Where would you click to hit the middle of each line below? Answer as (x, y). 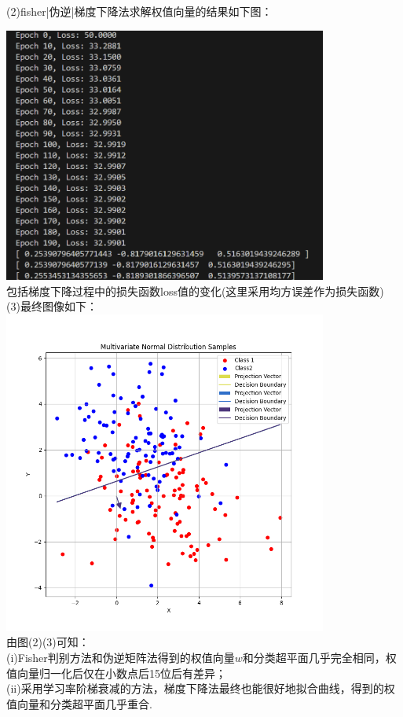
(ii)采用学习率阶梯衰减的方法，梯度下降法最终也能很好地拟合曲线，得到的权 (201, 688)
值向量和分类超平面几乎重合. (79, 703)
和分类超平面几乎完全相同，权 (319, 658)
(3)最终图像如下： (52, 306)
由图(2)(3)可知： (48, 642)
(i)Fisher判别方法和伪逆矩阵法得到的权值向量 (121, 658)
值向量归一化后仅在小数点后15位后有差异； (116, 673)
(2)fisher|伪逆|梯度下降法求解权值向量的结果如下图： (139, 11)
